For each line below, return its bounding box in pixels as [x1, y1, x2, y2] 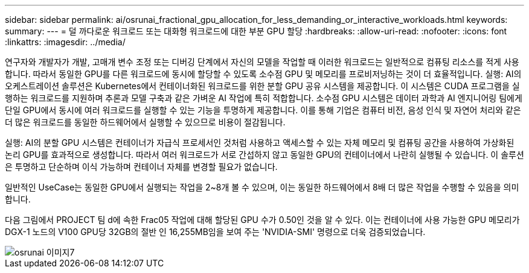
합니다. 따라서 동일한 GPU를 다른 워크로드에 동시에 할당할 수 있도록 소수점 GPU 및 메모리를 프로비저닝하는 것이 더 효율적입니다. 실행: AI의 [5, 69, 522, 79]
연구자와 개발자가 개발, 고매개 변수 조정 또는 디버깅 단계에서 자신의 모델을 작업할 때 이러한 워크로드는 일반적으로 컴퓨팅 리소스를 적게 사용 [5, 57, 519, 67]
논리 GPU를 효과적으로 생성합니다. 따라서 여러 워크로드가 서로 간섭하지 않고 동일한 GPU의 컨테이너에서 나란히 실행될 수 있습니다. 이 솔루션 [5, 149, 524, 160]
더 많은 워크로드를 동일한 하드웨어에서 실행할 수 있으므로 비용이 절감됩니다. [5, 117, 286, 127]
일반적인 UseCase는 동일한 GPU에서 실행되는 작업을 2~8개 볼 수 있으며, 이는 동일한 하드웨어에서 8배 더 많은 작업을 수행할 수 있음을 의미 [5, 182, 519, 192]
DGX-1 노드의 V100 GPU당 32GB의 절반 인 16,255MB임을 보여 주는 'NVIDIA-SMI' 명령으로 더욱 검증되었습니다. [5, 227, 426, 237]
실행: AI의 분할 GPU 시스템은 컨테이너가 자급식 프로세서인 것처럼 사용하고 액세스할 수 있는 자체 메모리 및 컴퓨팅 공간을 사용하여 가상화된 [5, 137, 515, 148]
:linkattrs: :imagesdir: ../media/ [5, 37, 126, 47]
